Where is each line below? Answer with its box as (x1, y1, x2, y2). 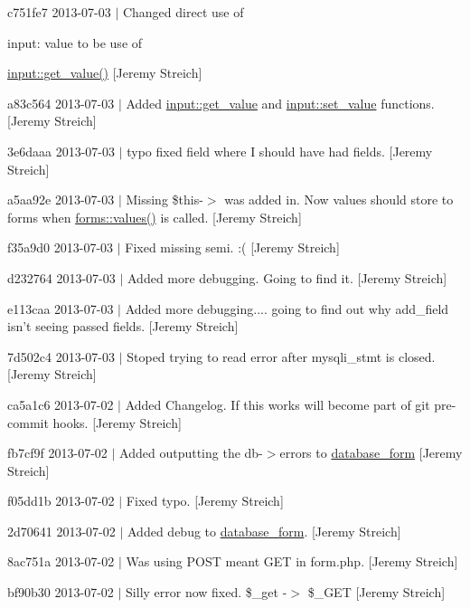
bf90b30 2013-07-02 (7, 583, 114, 602)
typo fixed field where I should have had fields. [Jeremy (127, 141, 433, 160)
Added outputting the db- (119, 443, 263, 462)
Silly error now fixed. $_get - (126, 583, 287, 602)
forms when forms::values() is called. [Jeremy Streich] (7, 207, 302, 226)
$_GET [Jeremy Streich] (307, 583, 446, 602)
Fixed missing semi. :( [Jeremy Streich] (125, 238, 340, 257)
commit (7, 413, 49, 432)
